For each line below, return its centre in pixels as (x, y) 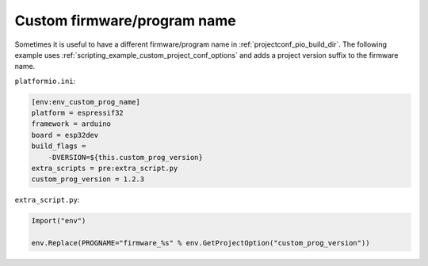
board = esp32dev (65, 135)
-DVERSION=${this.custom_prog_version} (126, 157)
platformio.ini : (45, 81)
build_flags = (59, 146)
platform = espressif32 (78, 113)
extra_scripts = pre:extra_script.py (105, 169)
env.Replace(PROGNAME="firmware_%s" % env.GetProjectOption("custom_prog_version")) (201, 243)
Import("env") (59, 221)
